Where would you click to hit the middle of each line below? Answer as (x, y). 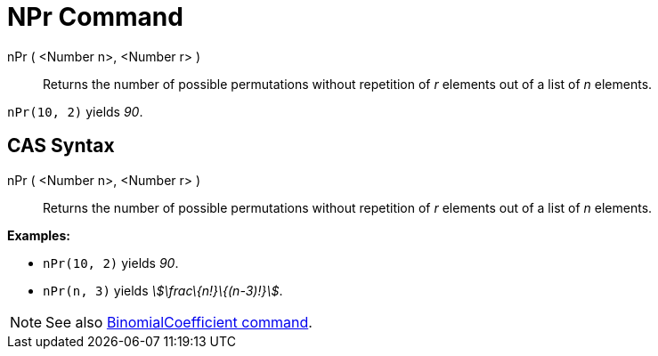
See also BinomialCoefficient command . (179, 322)
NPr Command (95, 17)
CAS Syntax (61, 146)
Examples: (39, 235)
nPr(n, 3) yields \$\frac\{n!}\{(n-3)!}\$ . (163, 290)
